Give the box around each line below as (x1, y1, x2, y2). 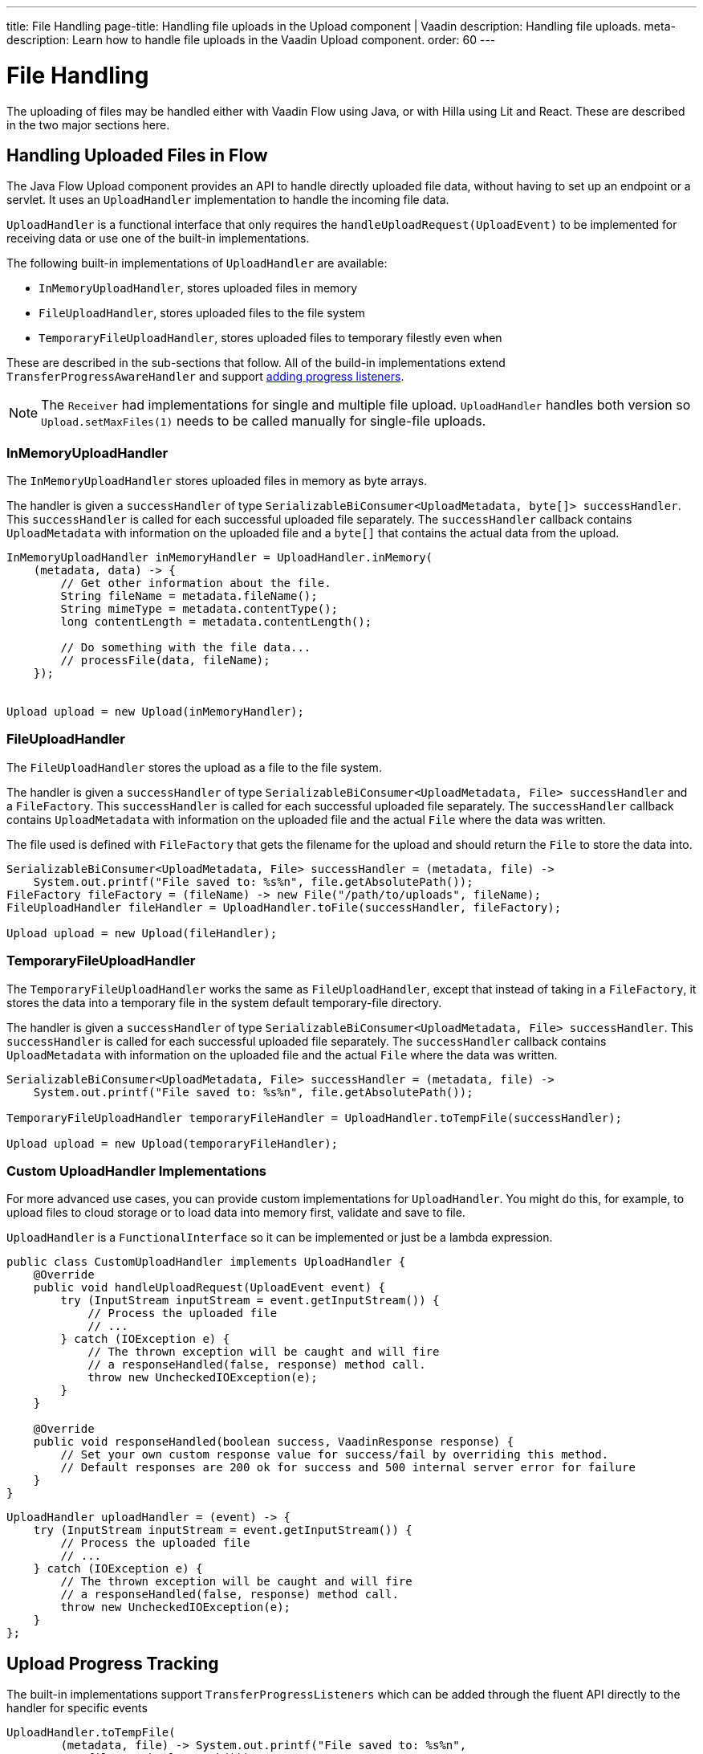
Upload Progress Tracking (6, 1653, 219, 1674)
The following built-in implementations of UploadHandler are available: (6, 256, 388, 271)
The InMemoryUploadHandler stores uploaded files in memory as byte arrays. (6, 474, 428, 488)
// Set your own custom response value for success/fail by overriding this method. (60, 1448, 609, 1462)
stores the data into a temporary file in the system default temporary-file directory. (6, 995, 442, 1010)
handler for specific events (6, 1701, 148, 1715)
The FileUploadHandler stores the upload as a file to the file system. (6, 760, 382, 774)
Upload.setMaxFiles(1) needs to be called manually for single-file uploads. (41, 413, 486, 430)
